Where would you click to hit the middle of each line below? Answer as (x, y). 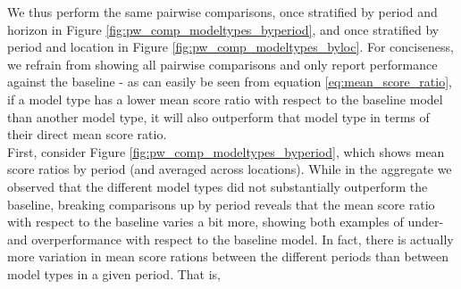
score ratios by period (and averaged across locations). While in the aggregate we (230, 169)
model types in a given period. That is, (114, 273)
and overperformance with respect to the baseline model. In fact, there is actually (230, 239)
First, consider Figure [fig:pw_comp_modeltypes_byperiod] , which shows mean (226, 151)
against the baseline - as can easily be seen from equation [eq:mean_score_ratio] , (230, 82)
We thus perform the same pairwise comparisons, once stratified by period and (222, 12)
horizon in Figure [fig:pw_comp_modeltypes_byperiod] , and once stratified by (223, 29)
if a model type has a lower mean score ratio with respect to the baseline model (225, 99)
